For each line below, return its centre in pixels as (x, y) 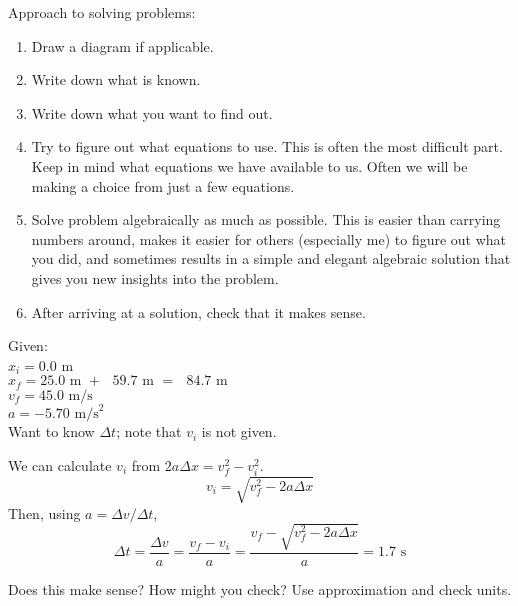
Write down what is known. (116, 79)
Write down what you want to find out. (152, 112)
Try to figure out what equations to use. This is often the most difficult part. (267, 146)
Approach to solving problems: (102, 12)
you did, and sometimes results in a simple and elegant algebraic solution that (271, 258)
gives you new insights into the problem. (155, 277)
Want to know (51, 431)
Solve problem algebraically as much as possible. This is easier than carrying (266, 219)
